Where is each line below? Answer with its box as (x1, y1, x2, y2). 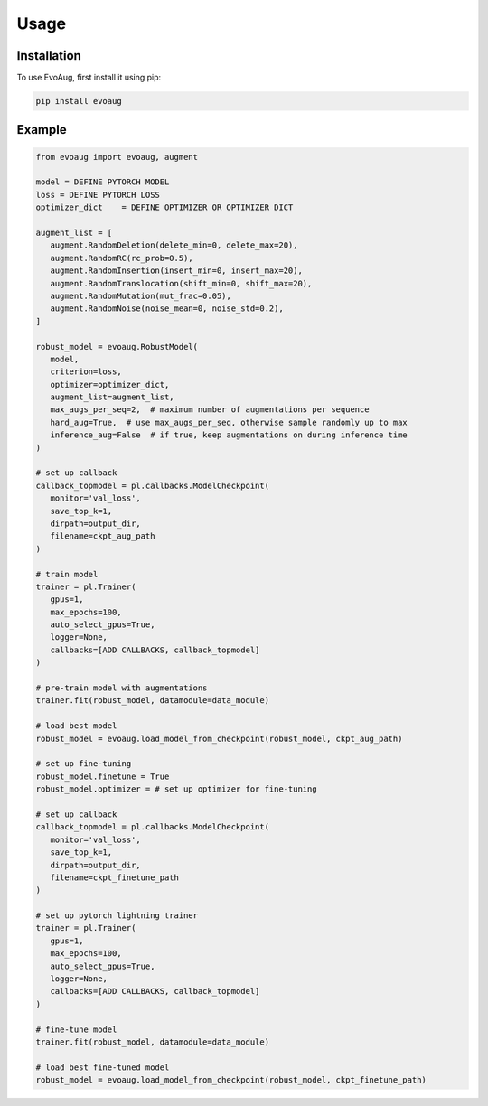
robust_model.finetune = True (35, 771, 170, 782)
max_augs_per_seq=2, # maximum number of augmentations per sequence (50, 405, 370, 415)
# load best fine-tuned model (35, 1062, 170, 1073)
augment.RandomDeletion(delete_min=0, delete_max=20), (50, 240, 298, 250)
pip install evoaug (35, 96, 122, 107)
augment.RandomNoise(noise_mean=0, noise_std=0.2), (50, 304, 284, 314)
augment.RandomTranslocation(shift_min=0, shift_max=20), (50, 278, 313, 288)
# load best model (35, 721, 117, 731)
